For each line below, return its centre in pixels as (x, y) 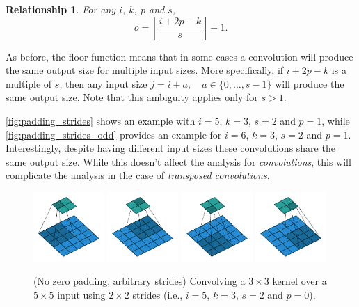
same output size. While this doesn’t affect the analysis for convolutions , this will (178, 161)
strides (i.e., (158, 294)
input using (81, 294)
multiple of (29, 83)
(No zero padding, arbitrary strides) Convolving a (139, 281)
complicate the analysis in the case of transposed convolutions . (138, 175)
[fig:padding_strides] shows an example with (101, 120)
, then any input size (103, 83)
